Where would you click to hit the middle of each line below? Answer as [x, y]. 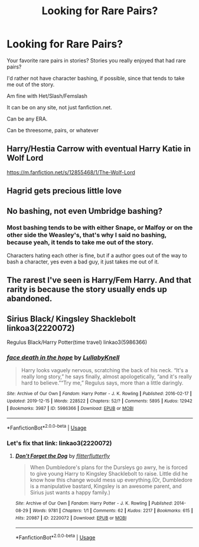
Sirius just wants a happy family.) [70, 493]
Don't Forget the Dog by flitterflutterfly [63, 456]
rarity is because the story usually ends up [87, 290]
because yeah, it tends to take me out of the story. [80, 242]
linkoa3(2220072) [41, 328]
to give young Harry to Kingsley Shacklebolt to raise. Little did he [109, 474]
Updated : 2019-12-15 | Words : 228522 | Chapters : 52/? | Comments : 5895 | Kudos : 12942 [99, 401]
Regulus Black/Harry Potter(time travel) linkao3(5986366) [77, 342]
